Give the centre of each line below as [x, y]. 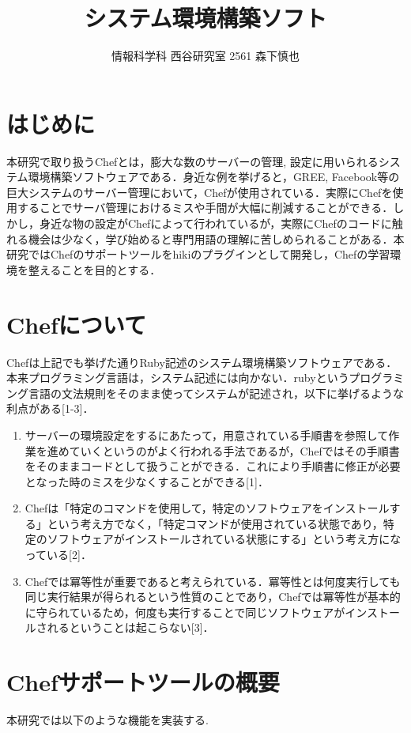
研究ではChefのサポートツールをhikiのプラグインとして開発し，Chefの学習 [198, 254]
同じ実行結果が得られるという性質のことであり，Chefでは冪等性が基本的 [213, 597]
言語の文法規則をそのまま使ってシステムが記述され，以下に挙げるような [216, 393]
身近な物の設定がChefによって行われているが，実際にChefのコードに [215, 223]
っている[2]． [58, 555]
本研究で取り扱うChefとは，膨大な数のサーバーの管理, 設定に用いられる [192, 161]
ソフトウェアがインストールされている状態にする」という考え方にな [224, 539]
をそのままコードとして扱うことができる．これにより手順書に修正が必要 [213, 466]
